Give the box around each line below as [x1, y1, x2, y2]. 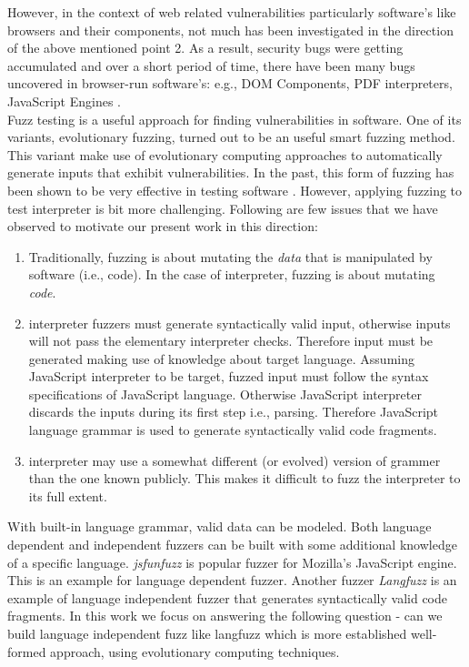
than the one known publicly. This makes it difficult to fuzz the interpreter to [28, 469, 461, 488]
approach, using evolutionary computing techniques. [50, 642, 340, 661]
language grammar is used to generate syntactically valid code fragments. [28, 420, 437, 440]
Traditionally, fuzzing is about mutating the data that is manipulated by [28, 247, 433, 266]
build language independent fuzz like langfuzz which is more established [7, 624, 407, 642]
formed [7, 642, 46, 661]
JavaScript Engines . [7, 91, 121, 110]
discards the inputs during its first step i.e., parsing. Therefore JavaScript [28, 402, 439, 421]
